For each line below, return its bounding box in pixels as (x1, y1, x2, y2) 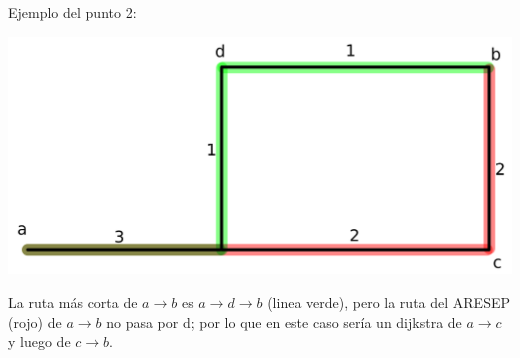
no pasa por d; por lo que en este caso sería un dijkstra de (106, 311, 462, 332)
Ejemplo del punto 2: (8, 2, 137, 22)
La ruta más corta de (8, 291, 138, 312)
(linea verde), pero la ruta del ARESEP (267, 291, 510, 312)
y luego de (8, 331, 71, 352)
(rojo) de (8, 311, 62, 332)
